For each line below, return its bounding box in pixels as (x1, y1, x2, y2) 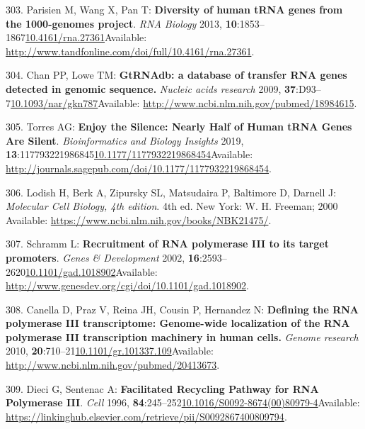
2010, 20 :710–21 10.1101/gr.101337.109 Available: (6, 343, 214, 358)
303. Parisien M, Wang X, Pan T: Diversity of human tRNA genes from (6, 2, 343, 16)
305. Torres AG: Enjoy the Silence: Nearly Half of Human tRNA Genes (6, 119, 352, 134)
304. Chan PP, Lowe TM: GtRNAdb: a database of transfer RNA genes (6, 67, 347, 82)
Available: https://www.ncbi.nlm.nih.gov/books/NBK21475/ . (6, 212, 272, 227)
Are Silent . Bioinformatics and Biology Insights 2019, (6, 133, 244, 147)
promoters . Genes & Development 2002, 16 (6, 250, 199, 264)
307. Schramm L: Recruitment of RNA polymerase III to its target (6, 236, 329, 251)
